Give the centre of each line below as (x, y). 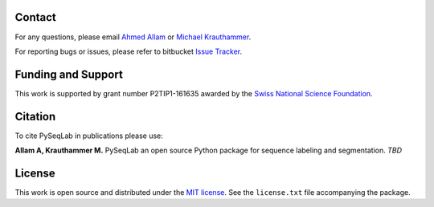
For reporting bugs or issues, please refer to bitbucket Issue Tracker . (129, 51)
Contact (35, 17)
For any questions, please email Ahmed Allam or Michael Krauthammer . (133, 37)
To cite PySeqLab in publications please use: (89, 136)
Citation (35, 116)
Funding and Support (69, 74)
